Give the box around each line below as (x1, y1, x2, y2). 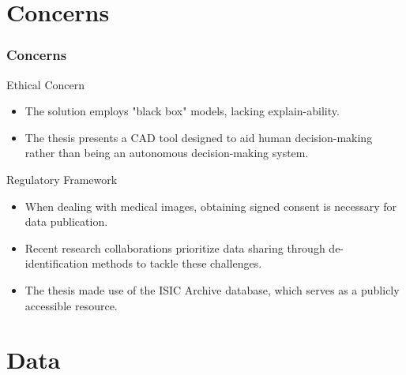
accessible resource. (24, 297, 118, 313)
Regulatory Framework (6, 171, 118, 187)
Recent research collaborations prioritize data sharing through (24, 239, 325, 256)
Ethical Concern (6, 76, 85, 92)
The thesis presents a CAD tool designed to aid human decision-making (24, 129, 373, 145)
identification (24, 255, 88, 272)
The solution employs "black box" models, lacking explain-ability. (24, 103, 340, 119)
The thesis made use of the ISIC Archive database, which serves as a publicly (24, 281, 400, 298)
